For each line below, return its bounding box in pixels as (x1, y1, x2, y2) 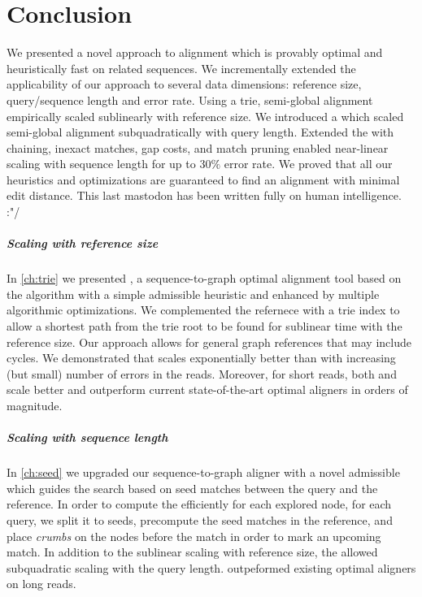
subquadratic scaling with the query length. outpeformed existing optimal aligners (7, 559, 416, 576)
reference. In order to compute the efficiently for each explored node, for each (7, 495, 392, 513)
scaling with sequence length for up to (7, 155, 196, 172)
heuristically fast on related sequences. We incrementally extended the (7, 59, 356, 76)
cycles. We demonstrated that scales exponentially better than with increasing (7, 349, 396, 366)
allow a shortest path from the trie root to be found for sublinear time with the (7, 318, 402, 334)
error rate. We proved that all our (224, 155, 393, 172)
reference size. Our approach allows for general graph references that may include (7, 333, 411, 350)
